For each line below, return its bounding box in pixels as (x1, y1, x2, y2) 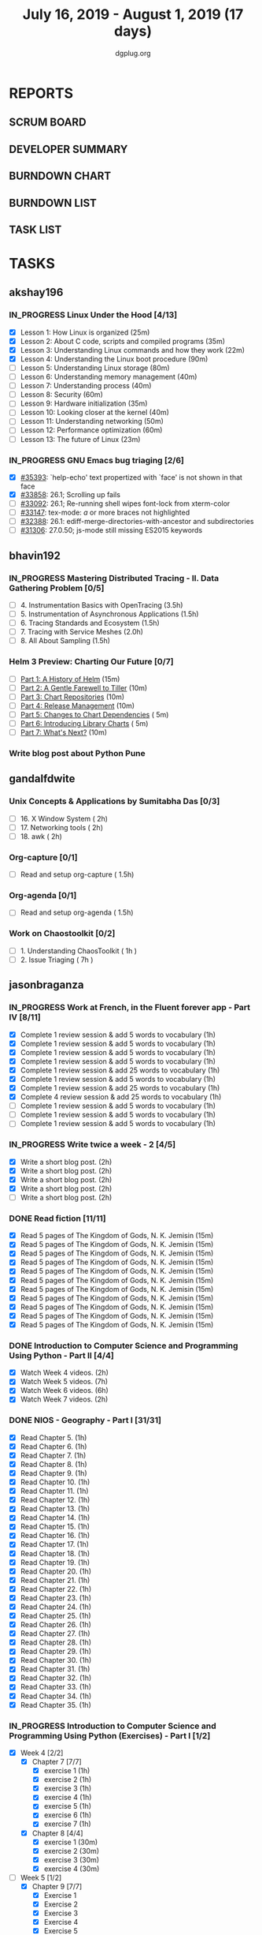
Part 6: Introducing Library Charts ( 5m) (20, 718, 149, 728)
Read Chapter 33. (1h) (20, 1682, 92, 1692)
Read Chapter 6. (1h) (20, 1442, 87, 1451)
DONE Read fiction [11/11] (9, 1213, 106, 1224)
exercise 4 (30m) (43, 1864, 100, 1873)
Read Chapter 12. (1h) (20, 1495, 90, 1505)
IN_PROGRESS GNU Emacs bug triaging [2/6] (9, 455, 184, 466)
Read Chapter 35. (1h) (20, 1700, 91, 1709)
